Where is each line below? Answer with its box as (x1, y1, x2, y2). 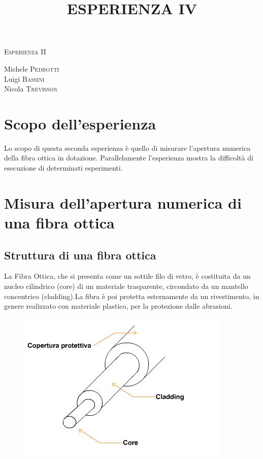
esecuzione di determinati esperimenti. (4, 162, 123, 173)
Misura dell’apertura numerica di (4, 192, 242, 213)
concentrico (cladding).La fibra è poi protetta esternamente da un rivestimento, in (4, 290, 259, 301)
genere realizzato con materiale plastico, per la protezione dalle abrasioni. (4, 301, 233, 311)
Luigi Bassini (4, 73, 45, 84)
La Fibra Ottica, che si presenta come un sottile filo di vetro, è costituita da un (4, 271, 251, 281)
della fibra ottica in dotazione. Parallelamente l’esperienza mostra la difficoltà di (4, 152, 253, 163)
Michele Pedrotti (4, 63, 59, 74)
